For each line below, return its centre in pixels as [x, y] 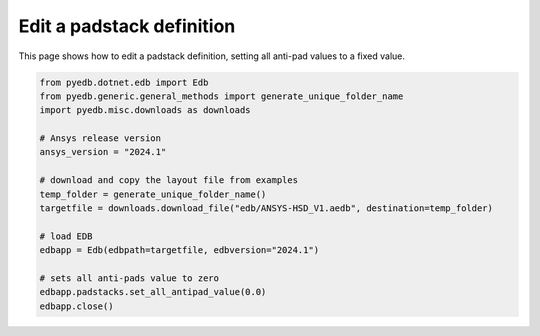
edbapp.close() [76, 306]
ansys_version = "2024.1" [103, 152]
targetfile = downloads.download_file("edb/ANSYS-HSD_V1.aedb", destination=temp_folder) [266, 208]
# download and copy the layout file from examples [169, 180]
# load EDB [66, 236]
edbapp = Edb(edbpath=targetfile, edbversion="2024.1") [179, 250]
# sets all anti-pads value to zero [129, 278]
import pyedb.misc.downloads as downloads [145, 110]
